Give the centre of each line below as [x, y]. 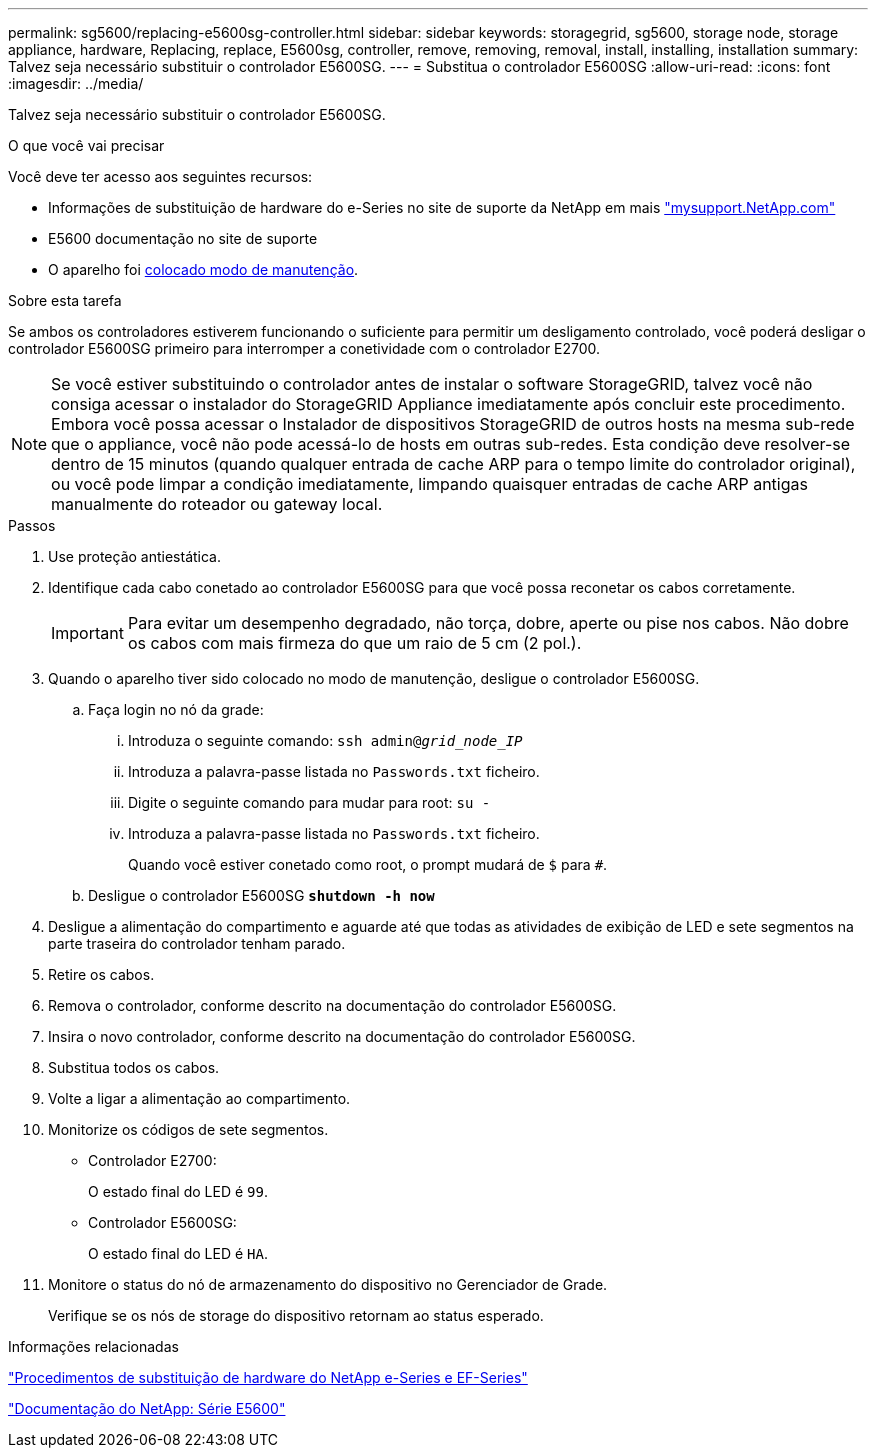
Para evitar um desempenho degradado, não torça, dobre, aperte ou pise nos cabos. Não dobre [488, 623]
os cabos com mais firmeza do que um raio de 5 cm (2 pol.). [354, 643]
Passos [32, 525]
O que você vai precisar [86, 145]
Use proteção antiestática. [135, 556]
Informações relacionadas [93, 1346]
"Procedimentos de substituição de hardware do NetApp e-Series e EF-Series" [268, 1377]
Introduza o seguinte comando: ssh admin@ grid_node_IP [325, 740]
